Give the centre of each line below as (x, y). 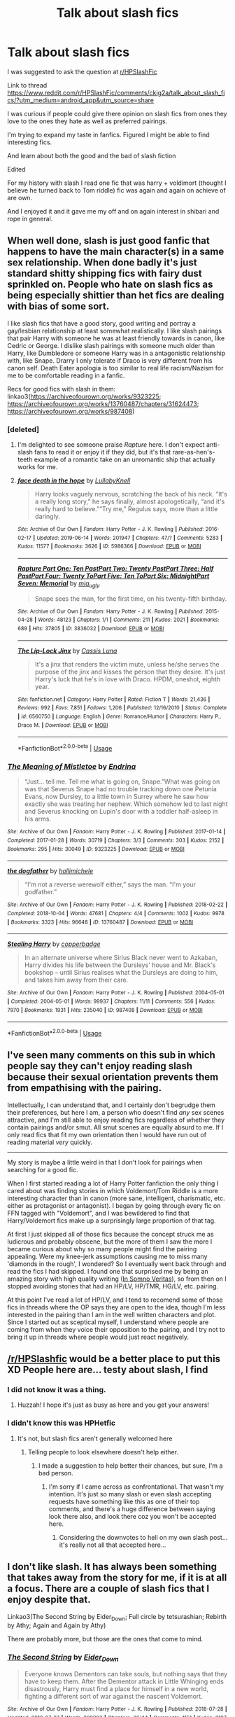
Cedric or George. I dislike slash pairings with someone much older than (111, 345)
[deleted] (23, 429)
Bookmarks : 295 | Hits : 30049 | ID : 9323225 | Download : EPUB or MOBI (96, 849)
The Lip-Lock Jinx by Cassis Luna (67, 651)
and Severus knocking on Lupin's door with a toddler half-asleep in (121, 812)
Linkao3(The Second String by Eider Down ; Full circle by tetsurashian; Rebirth (117, 1617)
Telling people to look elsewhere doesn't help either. (103, 1452)
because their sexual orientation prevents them (113, 1077)
